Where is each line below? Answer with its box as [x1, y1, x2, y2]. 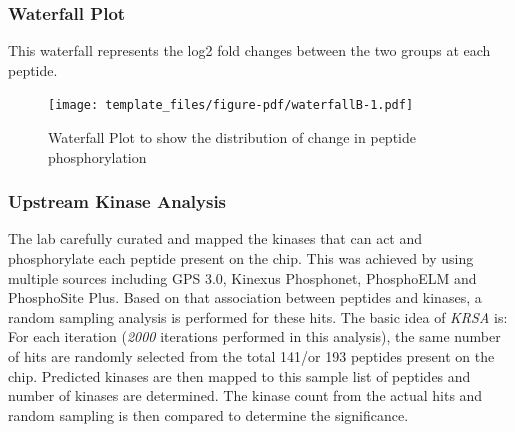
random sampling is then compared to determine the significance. [8, 404, 409, 425]
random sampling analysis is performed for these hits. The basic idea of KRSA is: [8, 306, 508, 327]
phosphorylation [48, 146, 147, 167]
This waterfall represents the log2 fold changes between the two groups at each [8, 40, 491, 61]
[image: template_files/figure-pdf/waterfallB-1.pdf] [48, 98, 414, 113]
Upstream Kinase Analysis [8, 189, 227, 214]
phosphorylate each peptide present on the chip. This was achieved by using [8, 248, 474, 269]
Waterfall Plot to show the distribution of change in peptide [48, 127, 416, 148]
